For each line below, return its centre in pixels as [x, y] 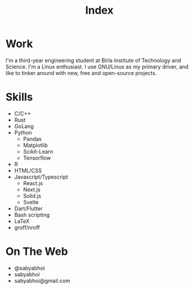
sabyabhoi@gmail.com [42, 280]
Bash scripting [32, 214]
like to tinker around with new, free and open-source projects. [81, 73]
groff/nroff [27, 227]
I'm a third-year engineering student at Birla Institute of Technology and [93, 60]
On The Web [37, 252]
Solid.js [32, 196]
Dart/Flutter [28, 208]
